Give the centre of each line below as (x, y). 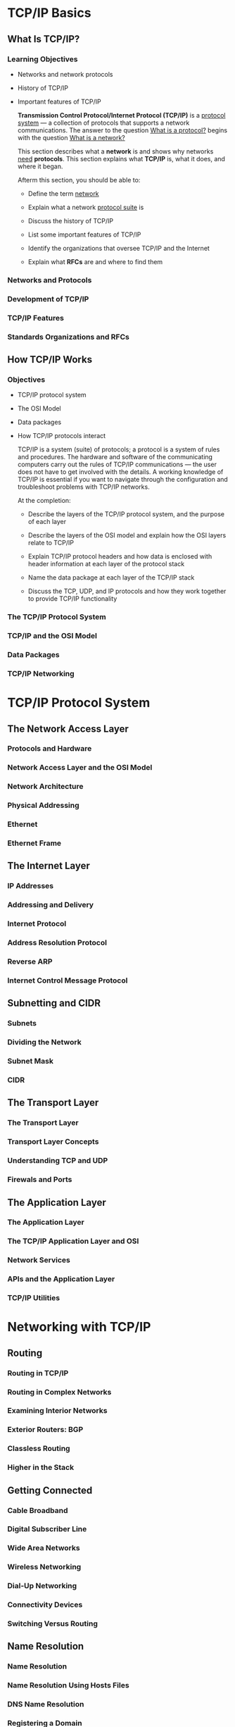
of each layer (47, 522)
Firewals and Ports (40, 1180)
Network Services (39, 1260)
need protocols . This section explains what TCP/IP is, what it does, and (121, 158)
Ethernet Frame (34, 843)
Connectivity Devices (45, 1605)
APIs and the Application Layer (61, 1279)
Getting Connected (50, 1490)
